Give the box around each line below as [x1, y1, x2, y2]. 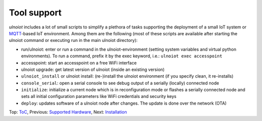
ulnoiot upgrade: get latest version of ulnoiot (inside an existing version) [21, 67, 165, 72]
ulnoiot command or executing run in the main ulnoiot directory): [9, 38, 138, 43]
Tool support [9, 7, 62, 18]
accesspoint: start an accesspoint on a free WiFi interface [21, 60, 137, 66]
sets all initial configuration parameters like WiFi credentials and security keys [21, 94, 177, 99]
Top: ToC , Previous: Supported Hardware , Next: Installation [9, 109, 127, 115]
